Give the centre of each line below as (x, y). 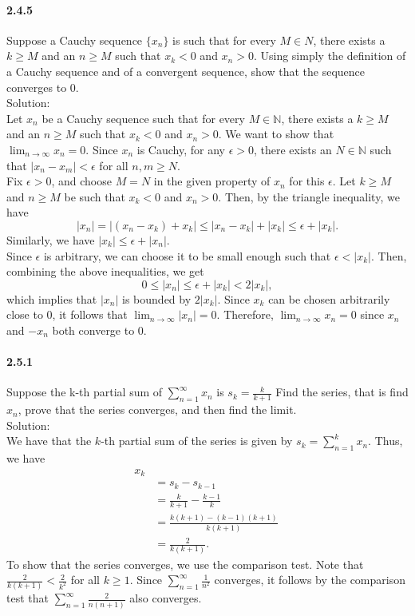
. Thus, (385, 441)
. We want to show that (276, 134)
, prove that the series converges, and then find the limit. (157, 409)
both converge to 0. (99, 330)
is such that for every (224, 40)
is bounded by (157, 298)
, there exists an (292, 149)
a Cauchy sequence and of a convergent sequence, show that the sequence (186, 71)
